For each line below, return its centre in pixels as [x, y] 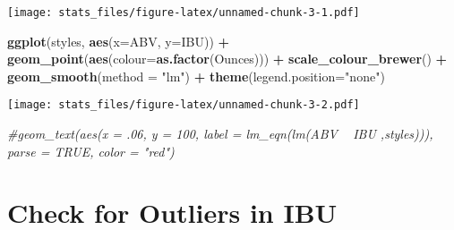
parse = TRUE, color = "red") [91, 151]
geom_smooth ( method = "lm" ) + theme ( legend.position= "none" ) [196, 76]
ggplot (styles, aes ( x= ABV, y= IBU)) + [119, 41]
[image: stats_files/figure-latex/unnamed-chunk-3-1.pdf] [184, 13]
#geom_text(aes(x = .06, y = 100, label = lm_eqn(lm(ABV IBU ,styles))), [220, 134]
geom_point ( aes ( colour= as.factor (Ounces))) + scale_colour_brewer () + [227, 59]
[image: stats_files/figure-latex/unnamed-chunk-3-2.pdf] [184, 105]
